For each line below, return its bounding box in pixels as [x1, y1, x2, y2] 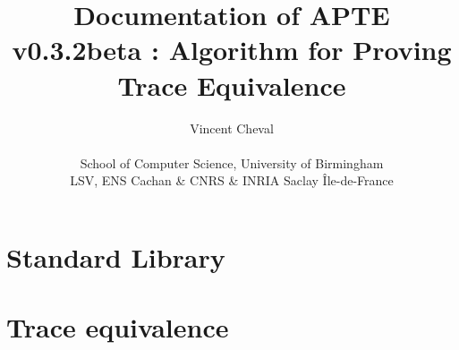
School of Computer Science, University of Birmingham [80, 153, 384, 172]
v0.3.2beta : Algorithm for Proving [12, 31, 452, 68]
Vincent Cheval [190, 118, 274, 137]
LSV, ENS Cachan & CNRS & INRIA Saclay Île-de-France [70, 171, 394, 190]
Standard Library [6, 238, 225, 275]
